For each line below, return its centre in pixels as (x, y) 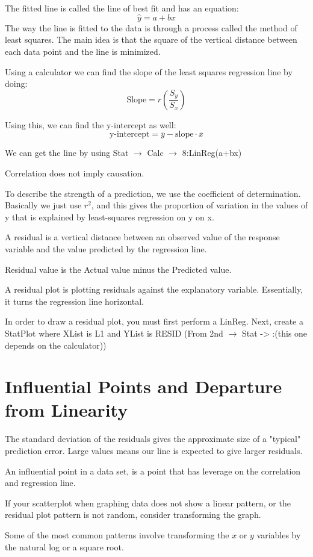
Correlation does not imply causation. (75, 173)
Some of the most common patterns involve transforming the (117, 534)
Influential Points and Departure (144, 386)
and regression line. (40, 483)
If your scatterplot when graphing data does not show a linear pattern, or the (148, 503)
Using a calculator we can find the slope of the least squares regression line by (149, 71)
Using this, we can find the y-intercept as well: (91, 124)
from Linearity (67, 410)
